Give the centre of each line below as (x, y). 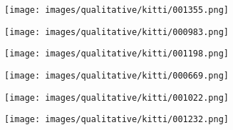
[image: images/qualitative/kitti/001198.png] (116, 54)
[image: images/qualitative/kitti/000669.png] (116, 75)
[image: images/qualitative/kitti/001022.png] (116, 97)
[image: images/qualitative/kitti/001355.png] (116, 10)
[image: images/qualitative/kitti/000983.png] (116, 32)
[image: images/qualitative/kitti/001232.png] (116, 120)
